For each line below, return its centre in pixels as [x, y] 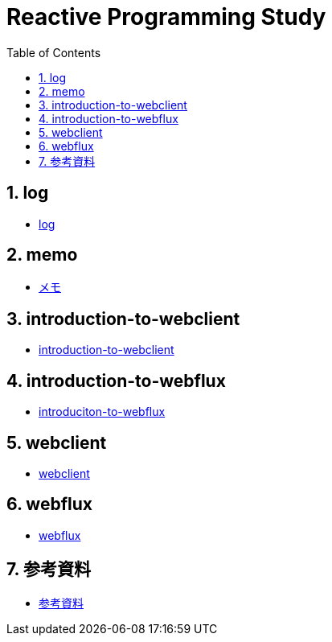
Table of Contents [54, 52]
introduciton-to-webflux [102, 412]
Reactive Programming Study [166, 17]
